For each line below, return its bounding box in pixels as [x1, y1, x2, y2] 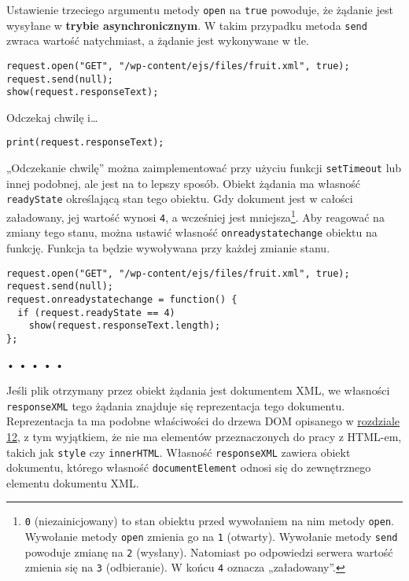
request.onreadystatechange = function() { [6, 293, 238, 305]
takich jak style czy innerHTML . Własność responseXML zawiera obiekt [6, 443, 351, 460]
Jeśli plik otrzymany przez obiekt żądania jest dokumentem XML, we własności [6, 382, 390, 399]
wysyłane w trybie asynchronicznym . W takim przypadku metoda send [6, 17, 367, 33]
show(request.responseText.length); [28, 320, 221, 332]
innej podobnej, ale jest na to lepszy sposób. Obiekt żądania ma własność [6, 175, 361, 191]
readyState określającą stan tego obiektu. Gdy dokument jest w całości [6, 190, 353, 207]
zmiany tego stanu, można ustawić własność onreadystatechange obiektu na [6, 224, 378, 241]
